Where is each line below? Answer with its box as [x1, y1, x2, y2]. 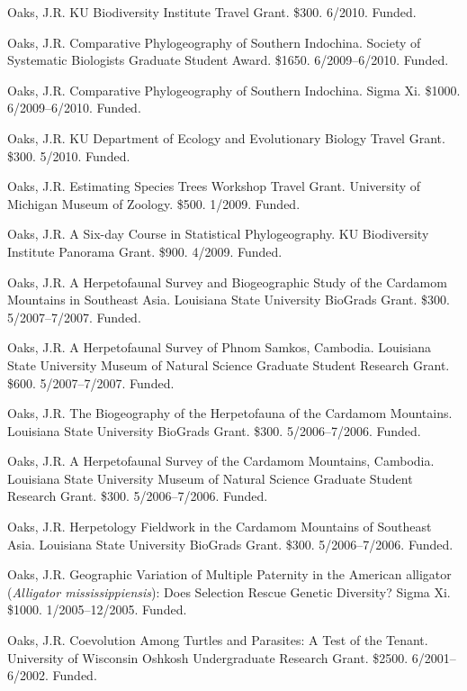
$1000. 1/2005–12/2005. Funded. [7, 600, 187, 619]
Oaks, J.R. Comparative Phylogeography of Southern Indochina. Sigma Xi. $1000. [7, 80, 461, 99]
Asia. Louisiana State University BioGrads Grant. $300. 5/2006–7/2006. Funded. [7, 534, 454, 553]
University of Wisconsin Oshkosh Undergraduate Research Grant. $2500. [7, 648, 409, 667]
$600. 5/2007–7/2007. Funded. [7, 373, 175, 392]
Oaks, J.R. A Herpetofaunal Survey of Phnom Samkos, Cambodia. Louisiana [7, 338, 431, 357]
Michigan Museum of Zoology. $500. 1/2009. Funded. [7, 194, 301, 213]
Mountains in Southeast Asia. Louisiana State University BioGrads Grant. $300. [7, 290, 450, 309]
